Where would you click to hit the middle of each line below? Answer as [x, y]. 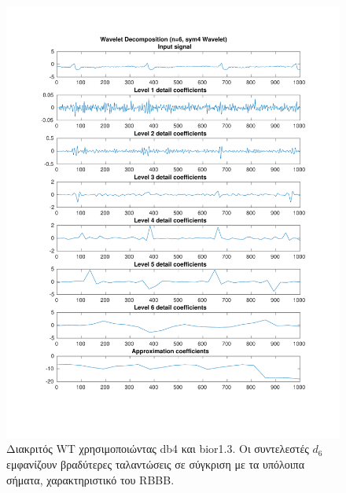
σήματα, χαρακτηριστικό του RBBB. [90, 479]
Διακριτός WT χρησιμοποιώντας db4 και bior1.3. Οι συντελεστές [158, 449]
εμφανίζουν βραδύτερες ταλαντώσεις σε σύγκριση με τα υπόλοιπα [156, 464]
